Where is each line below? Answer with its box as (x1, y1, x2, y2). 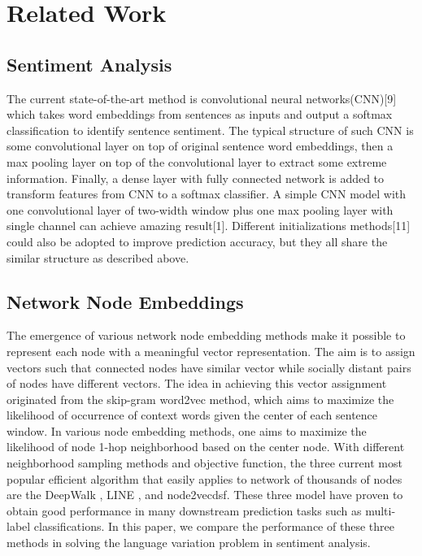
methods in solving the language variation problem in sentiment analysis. (7, 534, 371, 551)
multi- (365, 502, 396, 519)
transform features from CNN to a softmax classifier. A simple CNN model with (7, 185, 407, 202)
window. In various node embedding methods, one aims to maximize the (7, 422, 367, 439)
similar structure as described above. (7, 249, 189, 266)
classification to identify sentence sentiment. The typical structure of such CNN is (7, 121, 414, 138)
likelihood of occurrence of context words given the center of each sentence (7, 406, 378, 424)
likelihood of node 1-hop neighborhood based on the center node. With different (7, 438, 405, 455)
